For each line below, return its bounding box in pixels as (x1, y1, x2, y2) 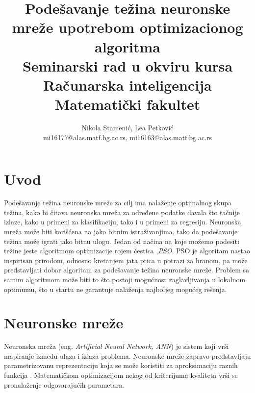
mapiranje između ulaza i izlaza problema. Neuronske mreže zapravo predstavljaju (4, 350, 251, 361)
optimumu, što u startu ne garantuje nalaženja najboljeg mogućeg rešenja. (4, 284, 227, 294)
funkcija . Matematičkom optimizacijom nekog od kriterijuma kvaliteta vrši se (4, 370, 238, 380)
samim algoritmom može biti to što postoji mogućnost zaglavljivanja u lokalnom (4, 274, 246, 284)
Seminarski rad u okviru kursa (22, 55, 233, 75)
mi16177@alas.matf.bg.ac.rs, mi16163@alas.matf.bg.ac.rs (43, 132, 212, 142)
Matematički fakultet (54, 94, 201, 114)
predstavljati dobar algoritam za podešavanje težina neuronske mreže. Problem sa (4, 265, 250, 275)
